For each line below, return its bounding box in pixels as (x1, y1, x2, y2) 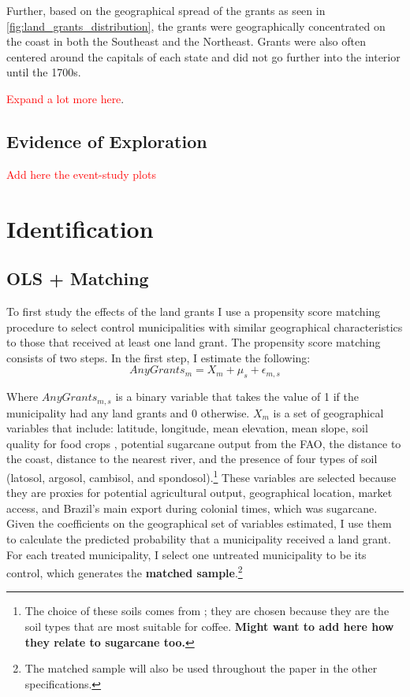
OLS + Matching (6, 266, 149, 291)
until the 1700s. (6, 64, 81, 80)
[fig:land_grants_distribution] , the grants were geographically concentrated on (6, 17, 386, 34)
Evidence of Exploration (6, 128, 207, 153)
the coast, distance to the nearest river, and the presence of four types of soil (6, 450, 378, 467)
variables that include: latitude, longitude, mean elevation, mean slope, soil (6, 420, 368, 436)
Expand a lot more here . (6, 90, 125, 106)
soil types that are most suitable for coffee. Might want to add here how (24, 618, 394, 634)
